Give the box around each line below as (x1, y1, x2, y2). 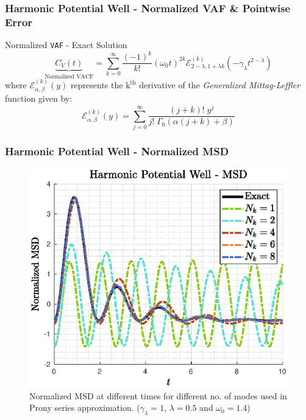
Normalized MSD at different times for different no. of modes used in (29, 389, 287, 402)
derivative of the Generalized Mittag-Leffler (139, 79, 301, 91)
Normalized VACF (44, 73, 94, 80)
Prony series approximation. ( (29, 401, 140, 414)
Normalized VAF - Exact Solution (5, 38, 127, 51)
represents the (71, 79, 123, 91)
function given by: (5, 92, 73, 105)
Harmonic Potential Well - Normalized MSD (5, 143, 229, 158)
